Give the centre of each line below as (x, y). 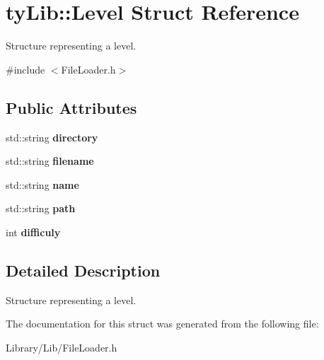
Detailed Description (83, 270)
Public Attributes (71, 107)
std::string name (42, 184)
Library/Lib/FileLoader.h (62, 347)
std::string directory (52, 137)
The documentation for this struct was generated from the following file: (162, 324)
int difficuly (33, 232)
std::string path (41, 208)
